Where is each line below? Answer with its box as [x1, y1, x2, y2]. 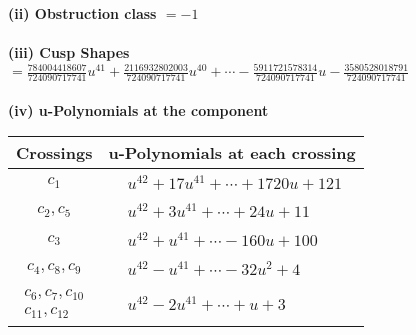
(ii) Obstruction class [8, 3, 157, 23]
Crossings [16, 141, 93, 165]
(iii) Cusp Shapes [8, 42, 130, 63]
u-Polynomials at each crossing [108, 141, 356, 165]
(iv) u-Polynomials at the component [8, 99, 269, 120]
